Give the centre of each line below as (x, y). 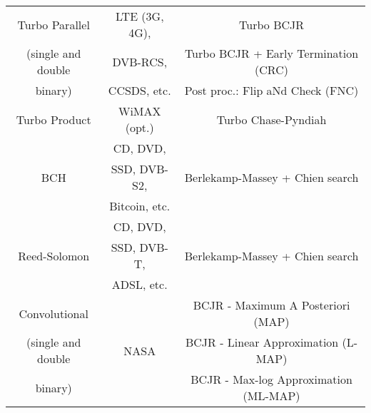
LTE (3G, (139, 16)
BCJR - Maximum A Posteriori (271, 305)
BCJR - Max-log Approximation (271, 379)
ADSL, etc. (139, 284)
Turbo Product (54, 119)
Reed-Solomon (54, 255)
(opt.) (139, 127)
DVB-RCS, (140, 61)
